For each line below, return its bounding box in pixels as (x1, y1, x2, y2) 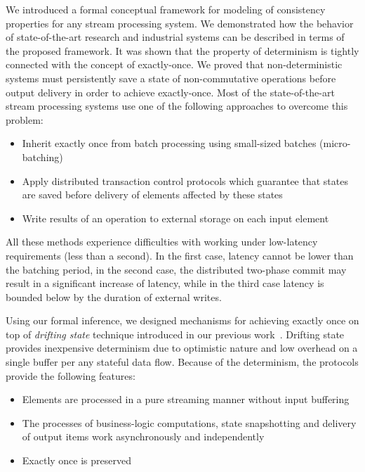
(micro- (319, 136, 351, 151)
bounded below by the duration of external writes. (6, 289, 222, 304)
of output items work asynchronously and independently (22, 429, 265, 444)
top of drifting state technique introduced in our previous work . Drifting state (6, 326, 345, 341)
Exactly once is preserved (22, 453, 131, 468)
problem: (6, 112, 44, 127)
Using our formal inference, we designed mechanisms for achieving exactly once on (6, 313, 359, 328)
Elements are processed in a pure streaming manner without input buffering (22, 392, 350, 407)
